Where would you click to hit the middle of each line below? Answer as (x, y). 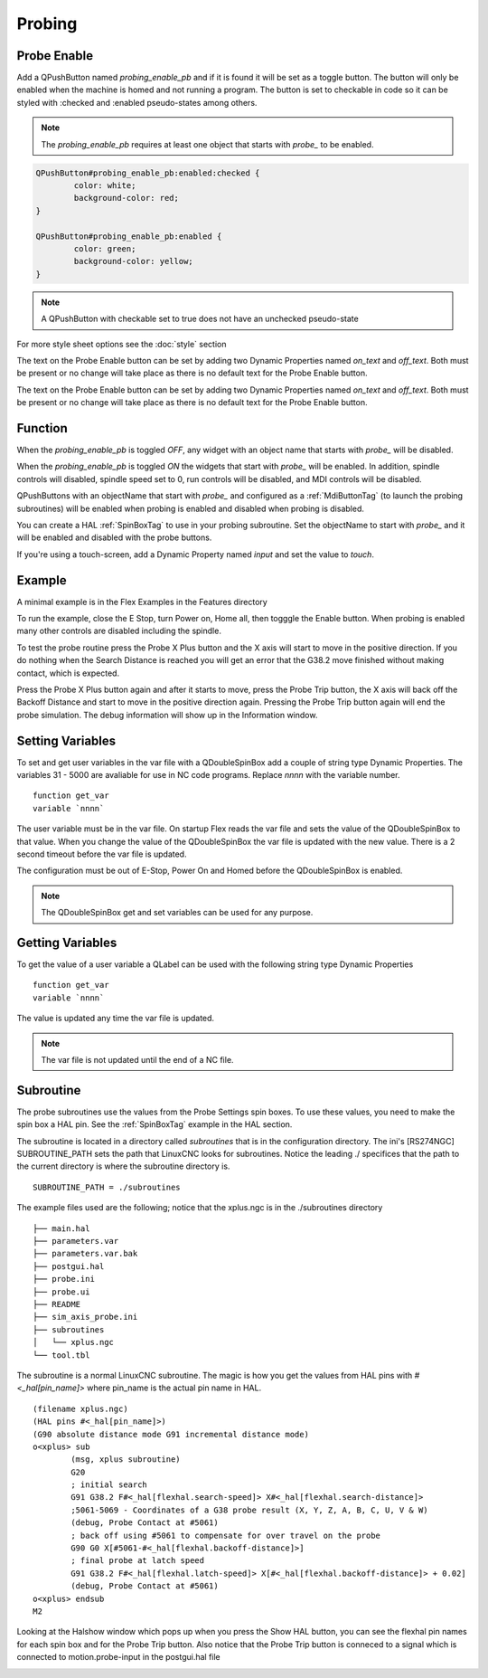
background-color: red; (127, 198)
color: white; (105, 185)
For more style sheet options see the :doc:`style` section (122, 344)
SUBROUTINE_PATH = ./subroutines (107, 1187)
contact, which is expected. (68, 673)
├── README (57, 1304)
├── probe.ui (61, 1292)
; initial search (109, 1485)
